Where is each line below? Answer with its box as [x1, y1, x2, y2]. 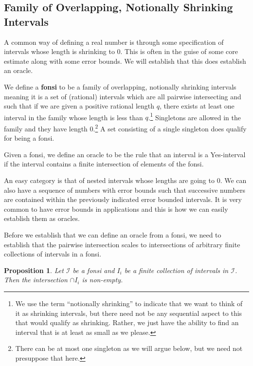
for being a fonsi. [4, 133, 54, 143]
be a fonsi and [72, 265, 115, 275]
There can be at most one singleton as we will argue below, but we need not [15, 343, 243, 353]
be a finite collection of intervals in [124, 265, 229, 275]
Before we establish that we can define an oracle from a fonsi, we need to [4, 230, 221, 239]
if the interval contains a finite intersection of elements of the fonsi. [4, 159, 204, 169]
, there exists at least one [159, 101, 235, 111]
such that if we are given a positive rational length [4, 101, 155, 111]
